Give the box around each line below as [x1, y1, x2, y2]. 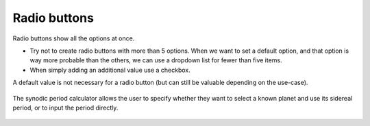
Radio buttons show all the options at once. [12, 34, 135, 42]
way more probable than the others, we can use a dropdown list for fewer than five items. [29, 56, 282, 64]
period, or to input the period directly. [12, 103, 119, 112]
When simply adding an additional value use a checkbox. [29, 66, 191, 74]
